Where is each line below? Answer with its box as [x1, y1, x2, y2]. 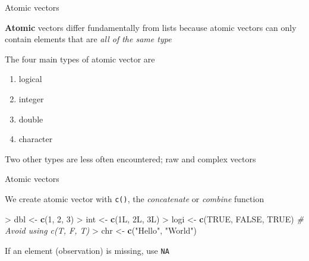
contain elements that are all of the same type [5, 33, 172, 45]
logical [18, 73, 42, 85]
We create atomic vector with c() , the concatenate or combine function [5, 192, 264, 205]
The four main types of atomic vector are [5, 52, 155, 65]
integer [18, 92, 44, 105]
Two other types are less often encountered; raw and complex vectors [5, 152, 256, 165]
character [18, 133, 53, 145]
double [18, 112, 43, 125]
